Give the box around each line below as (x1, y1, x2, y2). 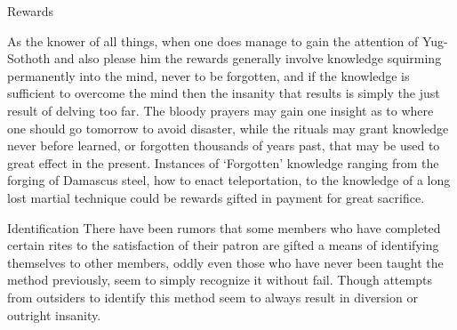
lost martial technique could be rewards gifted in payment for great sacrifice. (7, 188, 425, 206)
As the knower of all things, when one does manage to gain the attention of (7, 31, 419, 50)
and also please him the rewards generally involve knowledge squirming (53, 49, 442, 68)
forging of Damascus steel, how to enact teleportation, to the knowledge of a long (7, 171, 451, 189)
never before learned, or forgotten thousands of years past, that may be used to (7, 136, 440, 155)
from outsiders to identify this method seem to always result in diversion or (7, 287, 418, 306)
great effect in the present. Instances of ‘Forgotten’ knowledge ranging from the (7, 153, 439, 172)
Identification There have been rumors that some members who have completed (7, 218, 441, 237)
